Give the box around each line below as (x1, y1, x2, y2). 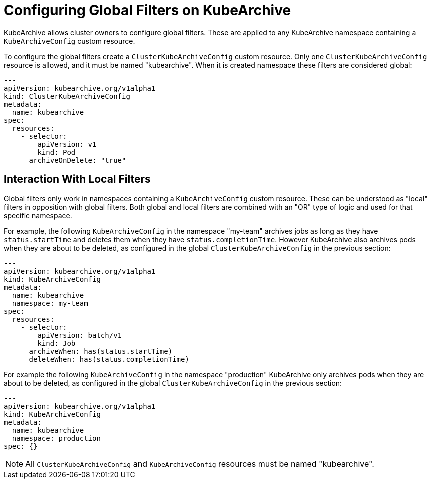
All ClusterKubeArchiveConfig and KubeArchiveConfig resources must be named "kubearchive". (25, 458, 374, 469)
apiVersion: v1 (37, 140, 97, 148)
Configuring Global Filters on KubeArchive (4, 2, 291, 19)
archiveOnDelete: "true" (29, 156, 126, 164)
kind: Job (37, 339, 76, 347)
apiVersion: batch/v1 (37, 331, 122, 339)
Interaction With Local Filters (4, 173, 151, 186)
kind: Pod (37, 148, 76, 156)
